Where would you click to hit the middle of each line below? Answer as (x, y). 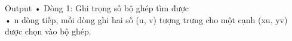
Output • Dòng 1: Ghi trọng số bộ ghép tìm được (97, 8)
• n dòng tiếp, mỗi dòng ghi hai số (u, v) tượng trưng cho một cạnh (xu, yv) (146, 19)
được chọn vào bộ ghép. (48, 31)
